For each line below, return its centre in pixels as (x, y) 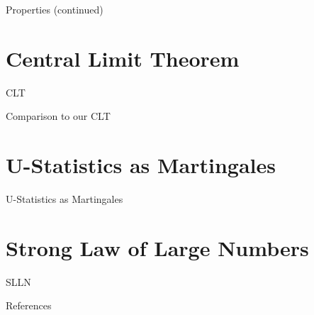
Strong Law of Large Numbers (157, 247)
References (29, 305)
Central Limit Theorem (123, 58)
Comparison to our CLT (58, 116)
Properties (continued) (55, 9)
